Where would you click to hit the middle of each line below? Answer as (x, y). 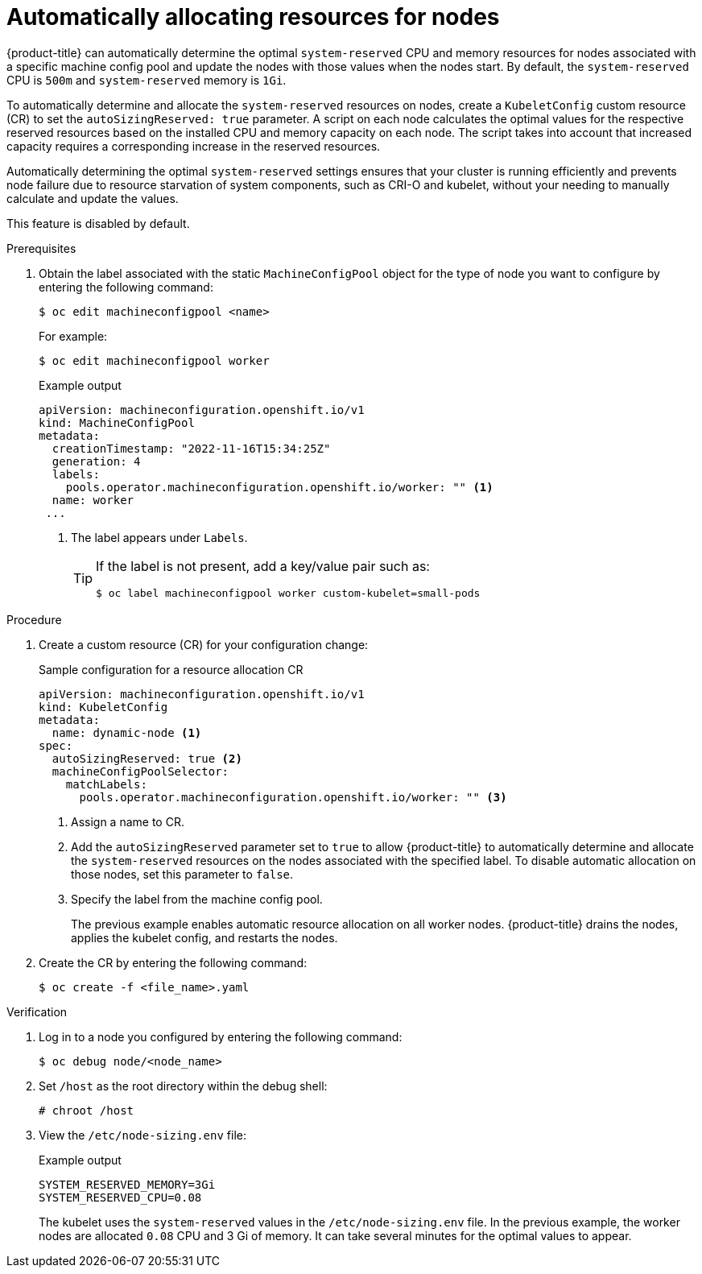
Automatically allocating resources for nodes (253, 17)
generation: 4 (96, 461)
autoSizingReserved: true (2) (147, 758)
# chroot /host (87, 1110)
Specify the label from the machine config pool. (197, 899)
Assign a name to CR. (128, 821)
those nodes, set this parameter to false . (182, 874)
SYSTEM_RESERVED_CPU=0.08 (120, 1197)
